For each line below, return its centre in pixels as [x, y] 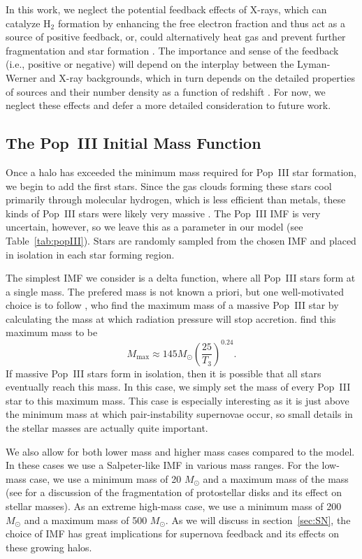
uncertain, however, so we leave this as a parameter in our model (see [154, 227]
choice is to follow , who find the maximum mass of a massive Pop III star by [172, 305]
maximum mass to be [52, 332]
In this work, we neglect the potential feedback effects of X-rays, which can [166, 9]
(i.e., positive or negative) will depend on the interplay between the [150, 64]
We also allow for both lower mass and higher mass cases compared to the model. [180, 451]
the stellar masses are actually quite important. [107, 427]
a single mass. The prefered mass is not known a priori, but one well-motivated [175, 291]
